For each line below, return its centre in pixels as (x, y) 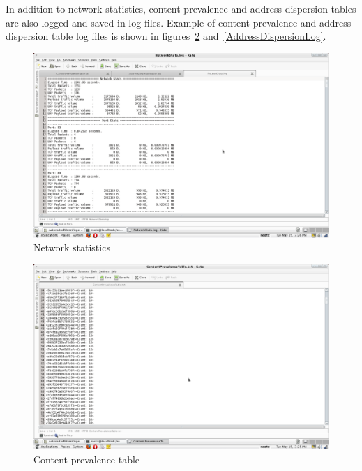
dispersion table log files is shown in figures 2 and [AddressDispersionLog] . (166, 36)
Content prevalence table (87, 459)
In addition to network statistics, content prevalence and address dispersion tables (181, 8)
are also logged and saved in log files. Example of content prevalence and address (179, 22)
